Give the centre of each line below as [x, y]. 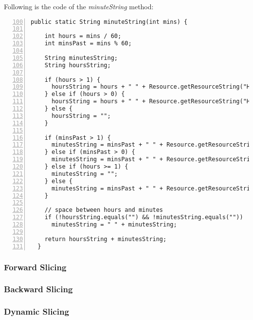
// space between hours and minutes [104, 210]
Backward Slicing [38, 289]
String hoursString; [78, 65]
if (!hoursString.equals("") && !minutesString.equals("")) [144, 217]
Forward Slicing [35, 267]
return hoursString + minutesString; [106, 239]
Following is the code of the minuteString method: [79, 6]
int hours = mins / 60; [83, 36]
